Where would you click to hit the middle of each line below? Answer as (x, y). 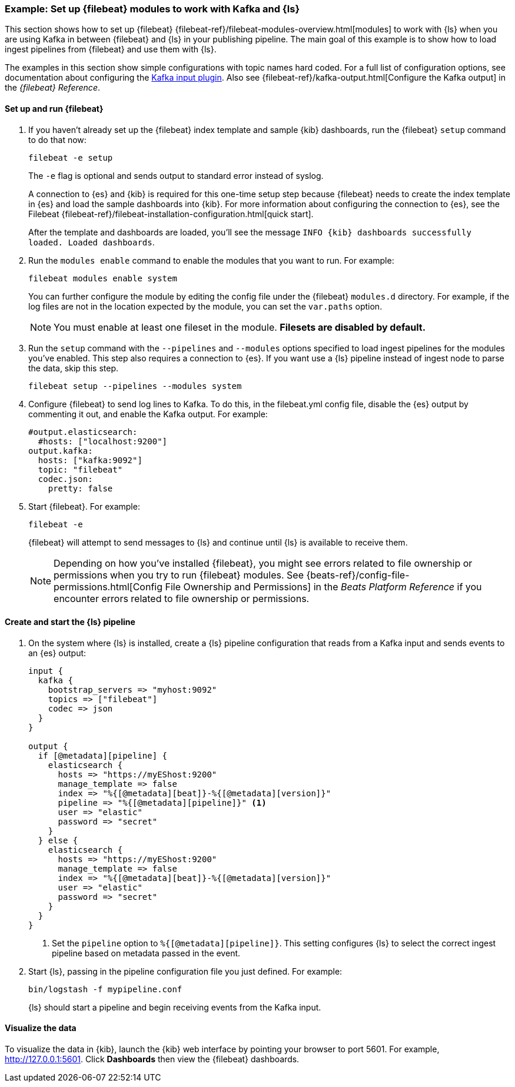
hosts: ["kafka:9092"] (90, 460)
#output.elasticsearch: (83, 432)
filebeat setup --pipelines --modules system (135, 386)
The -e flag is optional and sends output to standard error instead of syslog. (176, 175)
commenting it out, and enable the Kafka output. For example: (148, 414)
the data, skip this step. (74, 368)
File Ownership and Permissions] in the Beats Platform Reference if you (323, 586)
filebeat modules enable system (103, 278)
